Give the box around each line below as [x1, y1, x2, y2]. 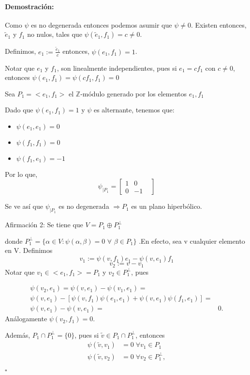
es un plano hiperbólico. [131, 201, 202, 211]
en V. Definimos [5, 245, 53, 255]
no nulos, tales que [27, 29, 82, 39]
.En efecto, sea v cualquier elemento [139, 235, 245, 246]
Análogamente [5, 313, 47, 324]
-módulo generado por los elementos [80, 88, 187, 98]
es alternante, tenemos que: [93, 105, 175, 115]
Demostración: [5, 1, 54, 11]
